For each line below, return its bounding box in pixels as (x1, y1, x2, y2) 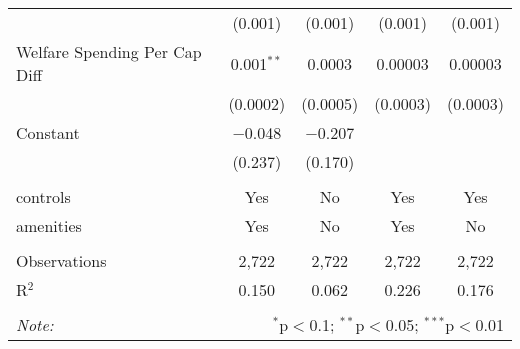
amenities (16, 214, 82, 237)
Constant (16, 121, 80, 144)
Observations (16, 249, 107, 272)
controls (16, 185, 71, 208)
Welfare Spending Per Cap (16, 40, 202, 63)
